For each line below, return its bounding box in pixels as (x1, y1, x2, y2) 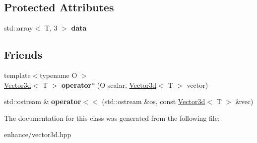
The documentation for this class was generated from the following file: (4, 112, 220, 123)
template (4, 70, 31, 80)
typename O (40, 70, 77, 80)
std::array (4, 23, 33, 33)
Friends (4, 47, 43, 62)
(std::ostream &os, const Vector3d (102, 96, 205, 107)
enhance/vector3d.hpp (4, 129, 71, 140)
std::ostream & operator (4, 96, 81, 107)
